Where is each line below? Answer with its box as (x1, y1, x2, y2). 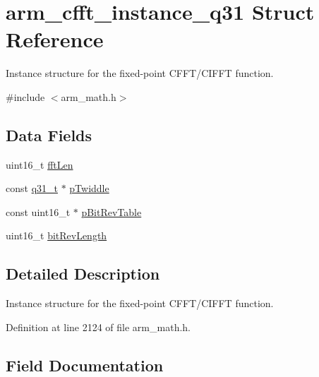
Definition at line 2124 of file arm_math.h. (6, 319, 191, 334)
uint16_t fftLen (6, 157, 73, 172)
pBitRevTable (81, 204, 142, 219)
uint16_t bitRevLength (6, 228, 107, 243)
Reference (6, 25, 104, 54)
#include (6, 89, 45, 104)
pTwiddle (69, 181, 109, 196)
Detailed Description (6, 263, 160, 285)
